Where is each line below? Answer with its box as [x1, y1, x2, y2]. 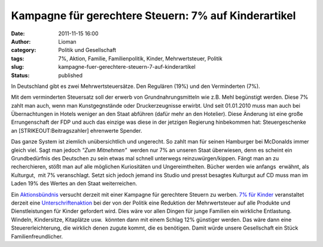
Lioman [58, 38, 77, 45]
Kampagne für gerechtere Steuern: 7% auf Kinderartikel [11, 9, 296, 22]
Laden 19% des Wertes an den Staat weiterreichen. [11, 180, 138, 187]
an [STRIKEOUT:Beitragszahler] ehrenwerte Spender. [11, 127, 142, 134]
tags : [11, 54, 25, 62]
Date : [11, 30, 25, 37]
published [58, 72, 83, 79]
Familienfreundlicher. [11, 233, 63, 240]
